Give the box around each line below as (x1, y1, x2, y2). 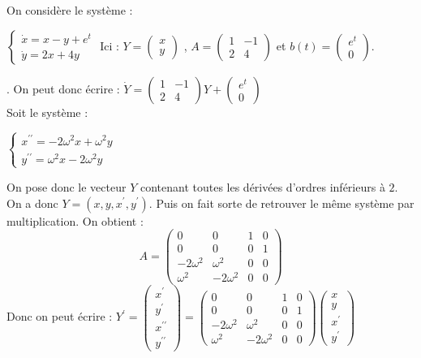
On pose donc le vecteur (6, 178, 127, 195)
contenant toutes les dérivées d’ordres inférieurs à (140, 178, 385, 195)
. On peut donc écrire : (6, 80, 120, 97)
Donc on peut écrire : (6, 308, 113, 325)
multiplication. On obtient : (6, 212, 144, 229)
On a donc (6, 194, 58, 211)
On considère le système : (6, 2, 133, 18)
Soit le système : (6, 103, 88, 120)
